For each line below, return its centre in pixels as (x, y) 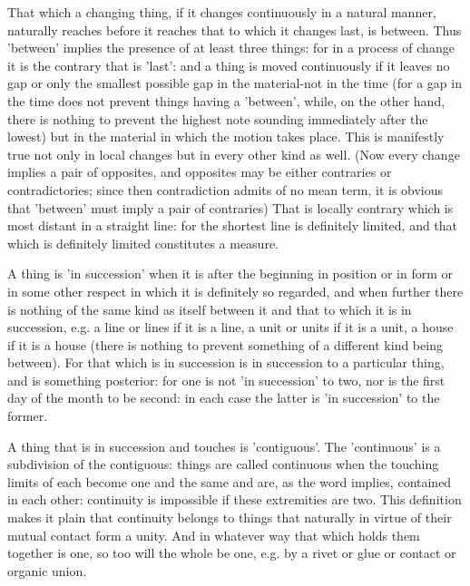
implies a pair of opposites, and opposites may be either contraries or (200, 172)
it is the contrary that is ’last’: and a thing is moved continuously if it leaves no (229, 65)
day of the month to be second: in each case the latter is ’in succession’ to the (224, 398)
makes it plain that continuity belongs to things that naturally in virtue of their (230, 518)
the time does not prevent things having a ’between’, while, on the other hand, (226, 100)
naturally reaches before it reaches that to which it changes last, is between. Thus (235, 29)
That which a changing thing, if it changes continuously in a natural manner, (222, 12)
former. (28, 416)
